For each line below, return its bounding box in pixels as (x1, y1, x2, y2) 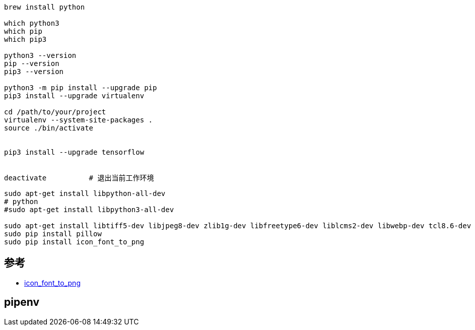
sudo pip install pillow (4, 230, 102, 238)
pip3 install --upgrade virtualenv (4, 92, 145, 100)
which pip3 (4, 35, 47, 43)
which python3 (4, 19, 59, 27)
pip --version (4, 59, 59, 68)
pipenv (4, 296, 39, 309)
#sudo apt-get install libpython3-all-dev (4, 206, 174, 214)
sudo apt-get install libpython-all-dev (4, 189, 166, 197)
